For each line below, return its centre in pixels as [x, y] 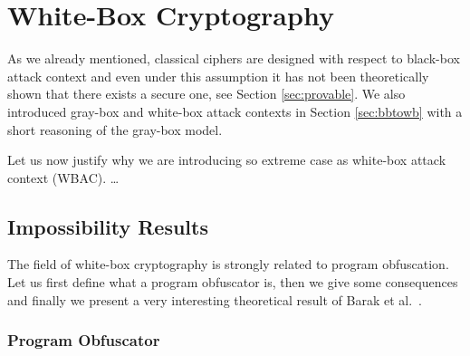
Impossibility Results [108, 226]
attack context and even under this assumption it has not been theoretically [218, 76]
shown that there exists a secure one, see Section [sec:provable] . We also [206, 94]
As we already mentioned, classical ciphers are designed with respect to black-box [234, 58]
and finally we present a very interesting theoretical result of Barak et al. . [215, 299]
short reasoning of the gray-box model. [115, 129]
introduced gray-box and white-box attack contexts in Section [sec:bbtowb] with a [235, 111]
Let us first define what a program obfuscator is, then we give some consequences [233, 282]
